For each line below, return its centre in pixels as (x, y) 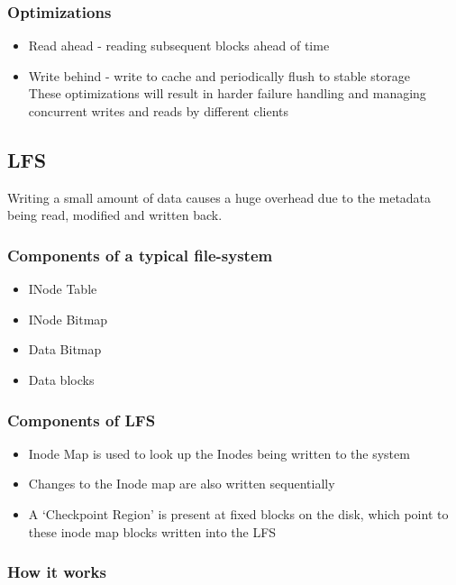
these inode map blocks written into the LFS (152, 531)
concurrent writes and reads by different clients (158, 111)
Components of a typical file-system (140, 255)
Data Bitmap (65, 349)
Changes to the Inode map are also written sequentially (182, 484)
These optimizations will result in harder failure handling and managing (227, 93)
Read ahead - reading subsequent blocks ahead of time (179, 46)
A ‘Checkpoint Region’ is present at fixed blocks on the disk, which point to (238, 513)
